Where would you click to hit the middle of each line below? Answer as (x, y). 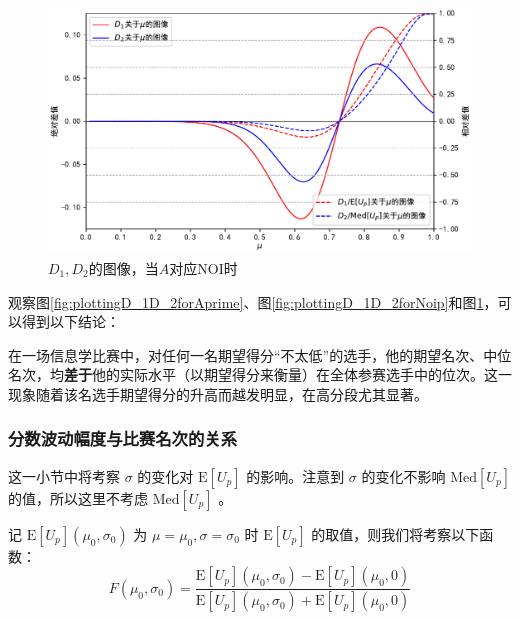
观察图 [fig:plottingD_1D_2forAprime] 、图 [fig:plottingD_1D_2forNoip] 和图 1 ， (253, 301)
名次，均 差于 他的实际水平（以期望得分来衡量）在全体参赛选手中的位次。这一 (260, 374)
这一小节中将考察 (64, 475)
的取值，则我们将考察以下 (395, 533)
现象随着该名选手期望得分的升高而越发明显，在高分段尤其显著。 (218, 393)
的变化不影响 (403, 475)
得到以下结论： (70, 321)
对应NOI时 (203, 267)
